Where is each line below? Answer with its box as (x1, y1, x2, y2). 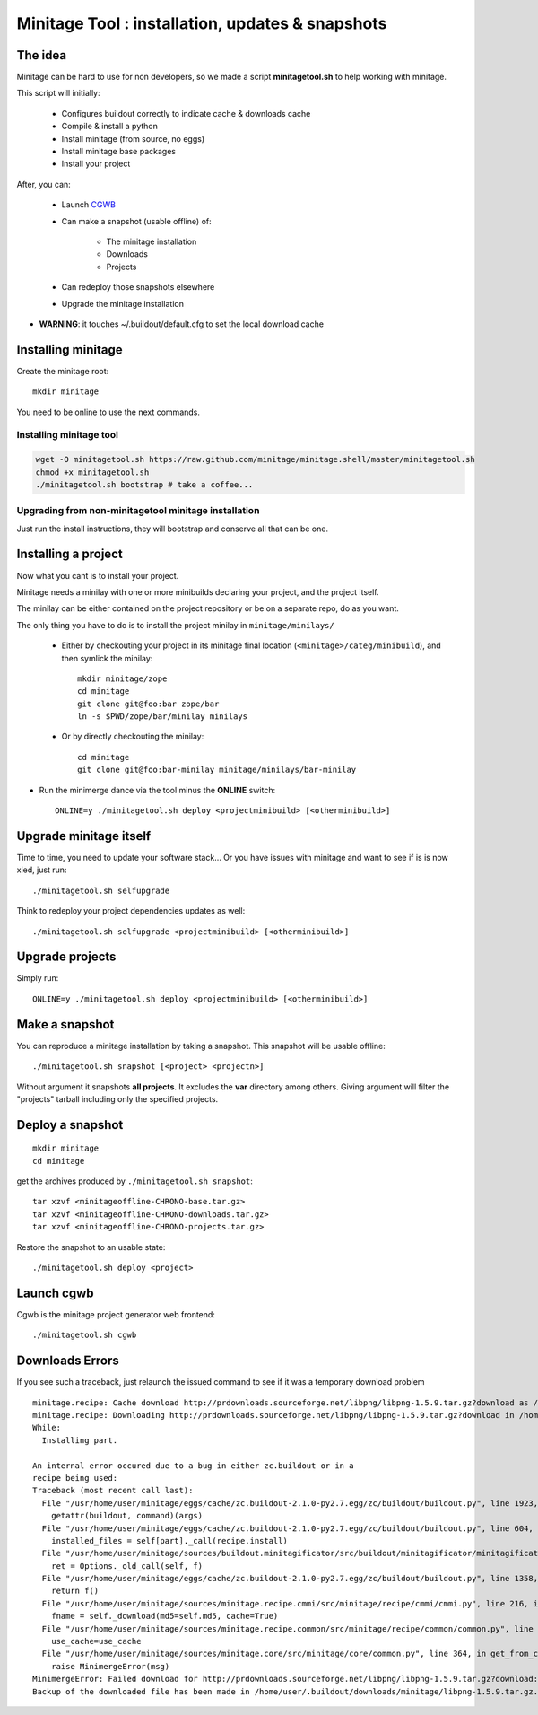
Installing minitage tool (16, 429, 119, 442)
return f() (50, 1586, 100, 1597)
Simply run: (16, 973, 59, 984)
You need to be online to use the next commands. (16, 407, 201, 417)
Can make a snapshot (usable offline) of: (61, 215, 212, 226)
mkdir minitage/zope (77, 673, 168, 684)
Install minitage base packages (61, 146, 177, 157)
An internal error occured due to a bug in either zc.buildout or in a (32, 1460, 354, 1471)
